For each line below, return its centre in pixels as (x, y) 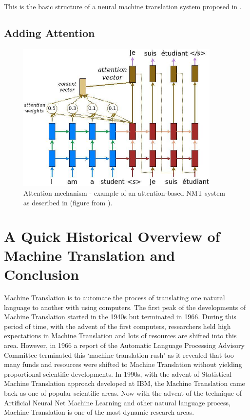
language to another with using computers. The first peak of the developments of (125, 307)
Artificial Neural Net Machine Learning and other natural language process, (117, 402)
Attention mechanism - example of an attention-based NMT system (125, 193)
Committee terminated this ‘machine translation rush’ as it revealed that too (119, 355)
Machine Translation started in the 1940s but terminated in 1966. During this (120, 317)
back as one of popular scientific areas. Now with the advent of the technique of (123, 393)
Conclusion (42, 274)
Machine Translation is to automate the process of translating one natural (115, 298)
